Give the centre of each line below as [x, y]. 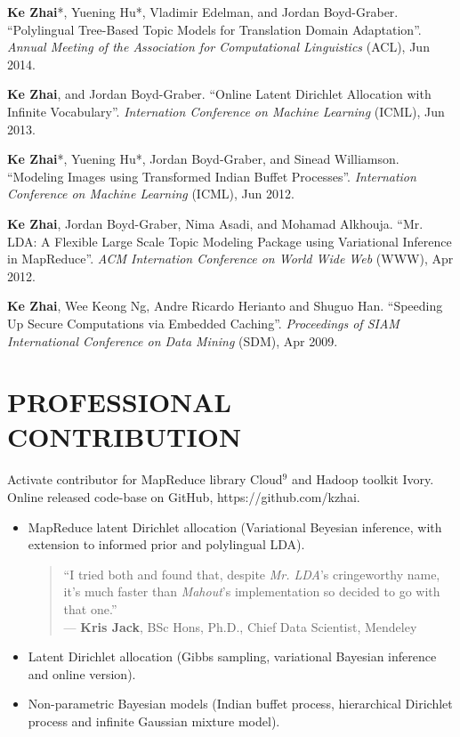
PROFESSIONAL [120, 402]
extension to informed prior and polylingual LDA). [166, 544]
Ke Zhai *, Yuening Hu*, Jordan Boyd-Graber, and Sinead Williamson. [203, 159]
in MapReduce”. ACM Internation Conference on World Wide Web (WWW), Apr [230, 259]
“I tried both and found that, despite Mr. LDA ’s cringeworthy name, [252, 574]
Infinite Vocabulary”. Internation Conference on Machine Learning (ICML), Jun [226, 111]
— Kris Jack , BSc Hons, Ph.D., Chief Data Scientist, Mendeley [240, 626]
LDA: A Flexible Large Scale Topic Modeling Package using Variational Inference [230, 241]
